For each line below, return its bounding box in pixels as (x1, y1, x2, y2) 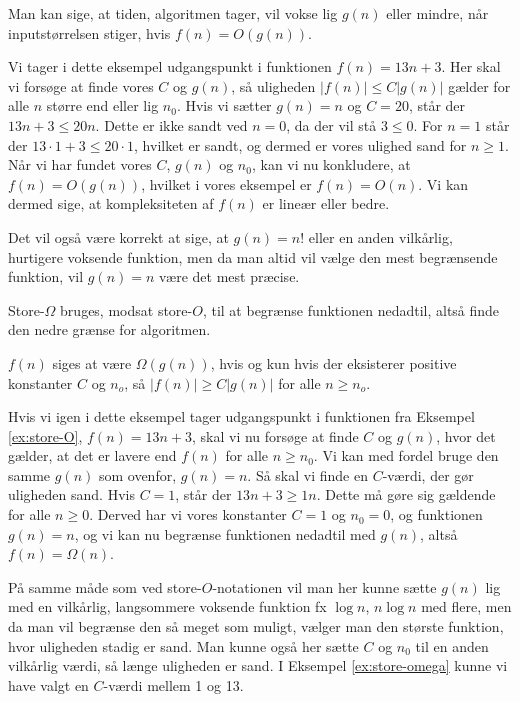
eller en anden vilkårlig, (308, 226, 453, 247)
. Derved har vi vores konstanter (89, 504, 287, 525)
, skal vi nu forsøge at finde (192, 425, 359, 446)
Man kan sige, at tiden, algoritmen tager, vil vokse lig (8, 3, 338, 23)
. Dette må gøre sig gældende (316, 484, 496, 505)
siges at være (52, 352, 132, 373)
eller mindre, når (386, 3, 489, 23)
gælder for (448, 75, 511, 96)
